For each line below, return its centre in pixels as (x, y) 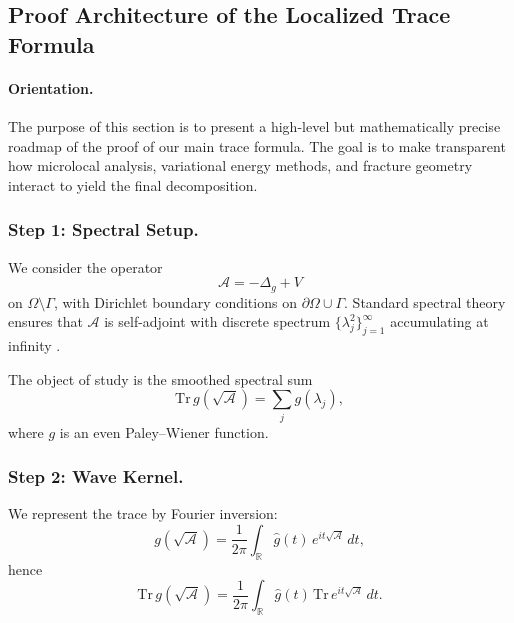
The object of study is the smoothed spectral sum (160, 378)
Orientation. (51, 87)
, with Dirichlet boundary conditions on (175, 301)
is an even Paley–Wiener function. (164, 431)
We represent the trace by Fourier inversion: (143, 513)
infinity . (34, 345)
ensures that (45, 321)
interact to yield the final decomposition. (133, 184)
